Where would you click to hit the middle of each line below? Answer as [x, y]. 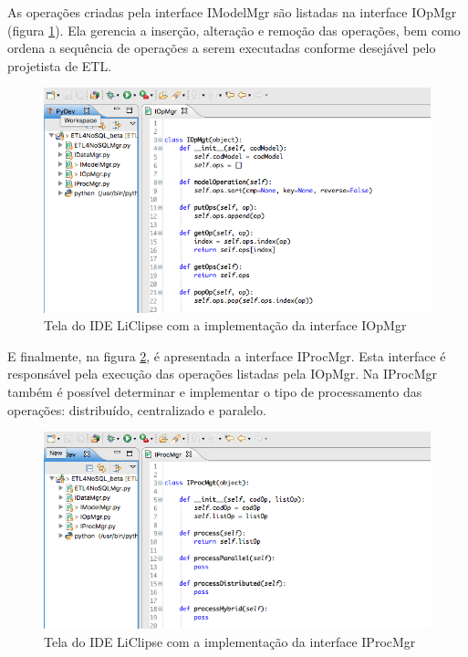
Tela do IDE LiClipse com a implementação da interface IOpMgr [225, 325]
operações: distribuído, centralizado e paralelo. [137, 409]
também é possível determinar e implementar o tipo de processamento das [215, 391]
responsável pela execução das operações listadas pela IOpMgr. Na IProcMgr [223, 374]
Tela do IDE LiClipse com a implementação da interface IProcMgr [230, 642]
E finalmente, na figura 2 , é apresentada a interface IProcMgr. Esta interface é [227, 355]
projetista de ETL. [60, 65]
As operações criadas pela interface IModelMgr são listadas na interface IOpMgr [232, 12]
